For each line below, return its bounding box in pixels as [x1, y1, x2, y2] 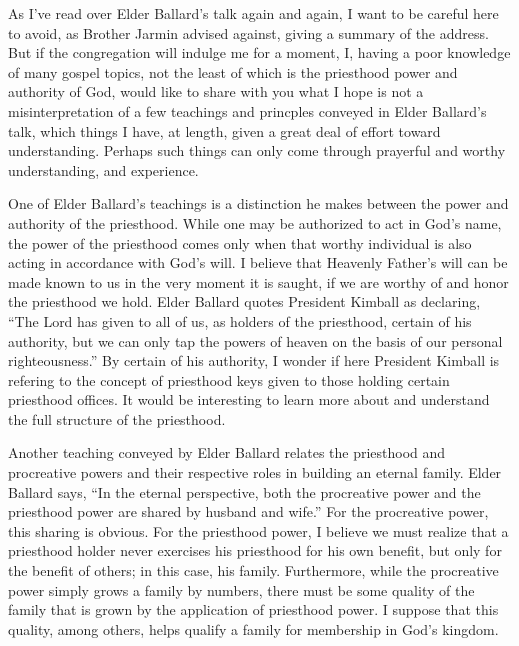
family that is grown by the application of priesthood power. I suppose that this [8, 599, 499, 620]
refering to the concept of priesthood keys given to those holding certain [8, 369, 450, 390]
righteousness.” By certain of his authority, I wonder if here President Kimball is [8, 350, 500, 371]
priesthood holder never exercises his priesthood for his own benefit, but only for [8, 540, 502, 561]
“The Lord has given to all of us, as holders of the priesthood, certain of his [8, 310, 472, 331]
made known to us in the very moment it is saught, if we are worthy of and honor [8, 271, 509, 292]
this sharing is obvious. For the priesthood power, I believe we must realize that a [8, 520, 509, 541]
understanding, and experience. [8, 159, 199, 180]
